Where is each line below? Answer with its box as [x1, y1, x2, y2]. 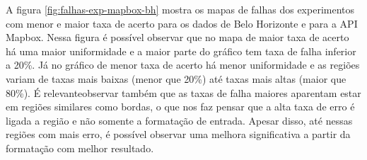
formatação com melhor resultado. [6, 140, 154, 155]
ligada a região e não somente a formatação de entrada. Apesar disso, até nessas [6, 113, 353, 127]
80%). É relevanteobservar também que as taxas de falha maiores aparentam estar [6, 85, 361, 100]
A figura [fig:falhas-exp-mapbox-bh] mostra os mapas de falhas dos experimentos [6, 2, 355, 16]
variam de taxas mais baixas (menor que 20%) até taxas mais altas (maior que [6, 71, 346, 86]
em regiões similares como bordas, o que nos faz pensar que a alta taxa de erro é [6, 99, 355, 114]
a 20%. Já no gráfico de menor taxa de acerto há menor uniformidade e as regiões [6, 57, 360, 72]
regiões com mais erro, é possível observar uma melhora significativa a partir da [6, 127, 351, 142]
